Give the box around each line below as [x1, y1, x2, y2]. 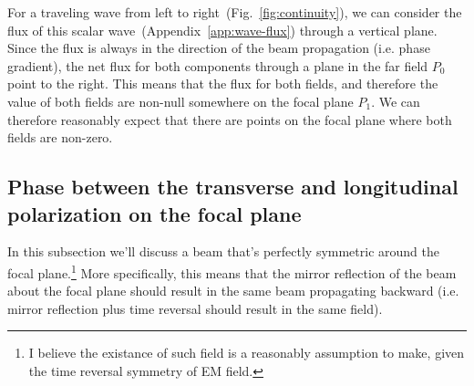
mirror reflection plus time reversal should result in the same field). [7, 298, 383, 318]
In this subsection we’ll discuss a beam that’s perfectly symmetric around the [7, 242, 439, 261]
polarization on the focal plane [7, 199, 302, 227]
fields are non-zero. [7, 128, 113, 147]
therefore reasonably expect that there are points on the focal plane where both [7, 110, 452, 129]
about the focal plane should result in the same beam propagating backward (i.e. [7, 281, 459, 300]
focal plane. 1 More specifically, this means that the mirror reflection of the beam [7, 260, 457, 282]
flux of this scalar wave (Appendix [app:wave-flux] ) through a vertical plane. [7, 20, 438, 39]
